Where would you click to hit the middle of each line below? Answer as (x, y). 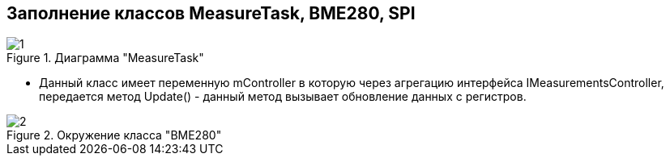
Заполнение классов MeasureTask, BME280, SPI (211, 13)
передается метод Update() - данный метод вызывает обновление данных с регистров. (283, 97)
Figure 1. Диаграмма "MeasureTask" (105, 58)
